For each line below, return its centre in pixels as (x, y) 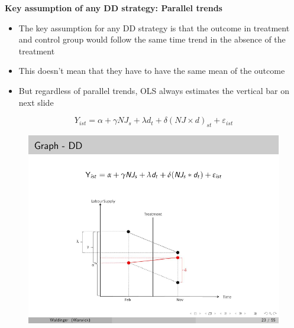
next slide (36, 102)
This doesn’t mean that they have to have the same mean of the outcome (152, 71)
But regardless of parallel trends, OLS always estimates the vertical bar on (154, 90)
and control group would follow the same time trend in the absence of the (152, 39)
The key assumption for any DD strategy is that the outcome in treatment (154, 27)
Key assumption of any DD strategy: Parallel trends (114, 8)
